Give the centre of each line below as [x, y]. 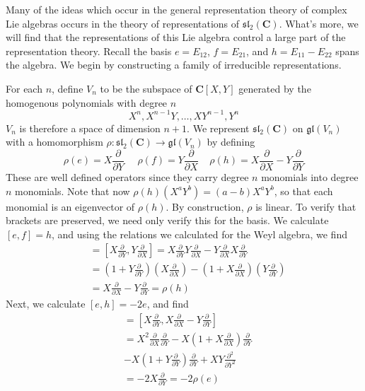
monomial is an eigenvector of [70, 206]
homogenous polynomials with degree [87, 102]
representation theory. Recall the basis [89, 51]
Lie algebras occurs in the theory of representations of [123, 23]
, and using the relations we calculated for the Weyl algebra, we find [199, 234]
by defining [231, 142]
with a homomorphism [54, 142]
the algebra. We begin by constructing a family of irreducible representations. [174, 65]
